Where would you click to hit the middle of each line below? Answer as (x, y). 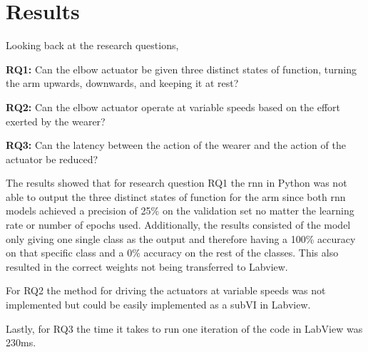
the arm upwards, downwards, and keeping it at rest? (122, 83)
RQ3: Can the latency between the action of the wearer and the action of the (176, 145)
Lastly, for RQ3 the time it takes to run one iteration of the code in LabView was (184, 328)
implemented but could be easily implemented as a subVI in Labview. (158, 305)
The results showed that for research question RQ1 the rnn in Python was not (177, 183)
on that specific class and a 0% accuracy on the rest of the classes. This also (172, 253)
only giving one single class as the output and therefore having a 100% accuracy (181, 238)
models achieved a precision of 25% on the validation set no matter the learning (180, 211)
